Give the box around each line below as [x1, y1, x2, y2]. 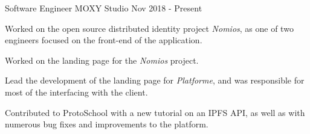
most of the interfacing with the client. [5, 85, 148, 98]
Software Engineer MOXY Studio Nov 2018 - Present [5, 2, 202, 14]
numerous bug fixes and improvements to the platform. [5, 118, 208, 130]
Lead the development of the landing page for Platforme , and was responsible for [5, 74, 305, 87]
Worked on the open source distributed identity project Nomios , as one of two [5, 22, 294, 34]
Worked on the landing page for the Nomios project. [5, 53, 199, 66]
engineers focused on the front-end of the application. [5, 34, 202, 46]
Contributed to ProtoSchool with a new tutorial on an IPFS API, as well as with [5, 106, 305, 118]
